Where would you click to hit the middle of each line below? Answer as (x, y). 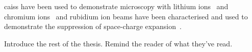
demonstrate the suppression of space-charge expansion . (93, 26)
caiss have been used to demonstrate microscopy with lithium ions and (116, 6)
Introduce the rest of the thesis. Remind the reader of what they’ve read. (118, 43)
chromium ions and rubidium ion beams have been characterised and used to (126, 16)
